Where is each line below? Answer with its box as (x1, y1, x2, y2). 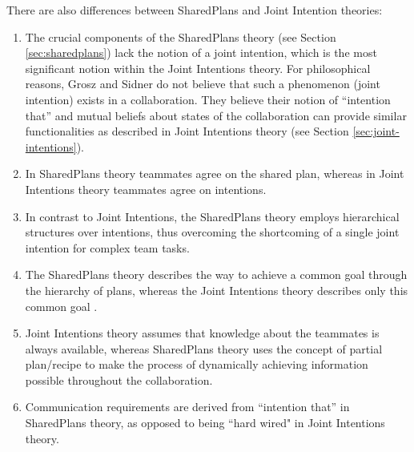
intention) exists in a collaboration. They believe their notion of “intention (25, 91, 391, 107)
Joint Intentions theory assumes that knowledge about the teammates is (25, 325, 380, 341)
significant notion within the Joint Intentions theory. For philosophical (25, 59, 371, 76)
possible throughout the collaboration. (25, 371, 213, 388)
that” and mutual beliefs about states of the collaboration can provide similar (25, 107, 407, 123)
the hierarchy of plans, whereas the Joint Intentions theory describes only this (25, 281, 408, 298)
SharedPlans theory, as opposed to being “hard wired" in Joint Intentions (25, 414, 385, 431)
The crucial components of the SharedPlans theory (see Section (25, 28, 336, 45)
